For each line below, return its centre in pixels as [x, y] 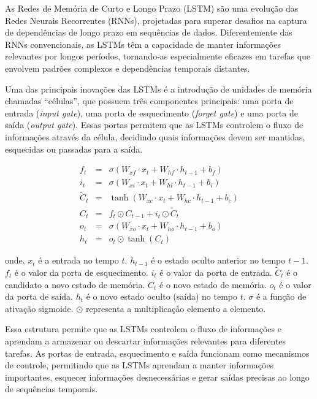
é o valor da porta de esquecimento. [81, 272]
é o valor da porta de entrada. [216, 272]
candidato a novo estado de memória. [75, 284]
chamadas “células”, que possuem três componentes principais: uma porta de [149, 101]
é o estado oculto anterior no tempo [218, 260]
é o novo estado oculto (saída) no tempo [162, 296]
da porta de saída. [39, 296]
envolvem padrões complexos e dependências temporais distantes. [128, 68]
